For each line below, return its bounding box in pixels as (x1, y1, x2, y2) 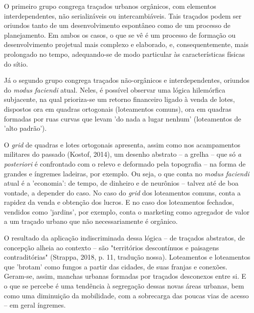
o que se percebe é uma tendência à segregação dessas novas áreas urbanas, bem (4, 281, 244, 291)
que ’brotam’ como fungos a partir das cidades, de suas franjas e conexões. (4, 261, 228, 271)
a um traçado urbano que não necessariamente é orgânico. (4, 216, 178, 226)
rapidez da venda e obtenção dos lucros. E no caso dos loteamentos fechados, (4, 197, 234, 207)
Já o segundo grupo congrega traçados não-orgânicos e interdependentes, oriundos (4, 75, 250, 85)
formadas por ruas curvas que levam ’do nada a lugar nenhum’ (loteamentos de (4, 113, 241, 123)
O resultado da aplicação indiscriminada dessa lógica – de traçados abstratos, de (4, 233, 245, 243)
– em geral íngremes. (4, 300, 66, 310)
